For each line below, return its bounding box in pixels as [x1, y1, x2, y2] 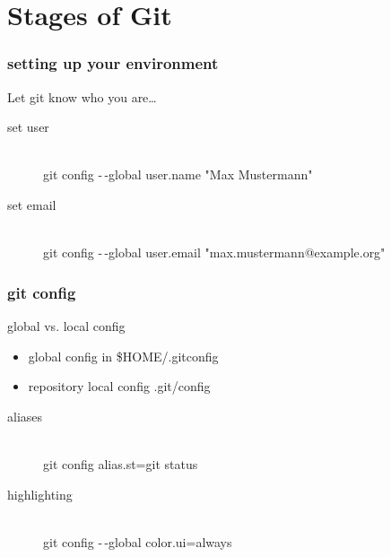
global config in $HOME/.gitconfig [28, 346, 219, 365]
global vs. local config [7, 316, 126, 335]
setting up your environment [7, 52, 219, 74]
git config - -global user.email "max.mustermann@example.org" [43, 243, 386, 262]
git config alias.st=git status [43, 454, 198, 473]
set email [7, 195, 56, 213]
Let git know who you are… [7, 87, 157, 106]
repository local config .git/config [28, 377, 211, 396]
